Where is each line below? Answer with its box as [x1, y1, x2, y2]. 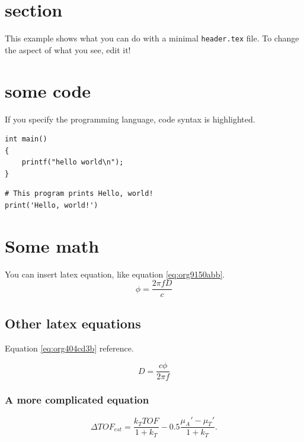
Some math [5, 233, 100, 257]
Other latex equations [5, 314, 141, 332]
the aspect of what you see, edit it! [5, 43, 131, 56]
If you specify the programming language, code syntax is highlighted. [5, 112, 255, 125]
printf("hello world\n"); [21, 158, 124, 167]
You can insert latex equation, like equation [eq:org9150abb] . [5, 267, 225, 280]
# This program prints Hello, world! [5, 189, 153, 198]
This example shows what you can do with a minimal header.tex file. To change [5, 32, 299, 44]
